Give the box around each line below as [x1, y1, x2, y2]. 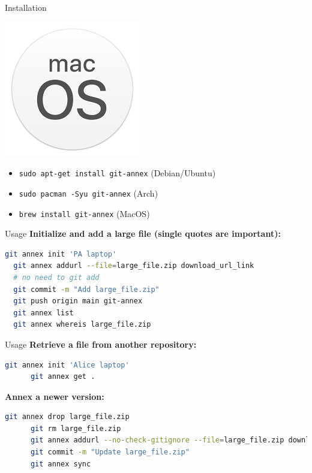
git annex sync [30, 459, 91, 468]
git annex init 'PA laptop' [5, 249, 117, 258]
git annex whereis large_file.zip [13, 320, 151, 329]
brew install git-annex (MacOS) [19, 207, 150, 219]
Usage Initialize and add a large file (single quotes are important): [5, 227, 281, 240]
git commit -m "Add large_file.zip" [13, 285, 160, 294]
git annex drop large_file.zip [5, 412, 130, 421]
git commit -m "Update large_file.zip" [30, 448, 190, 457]
